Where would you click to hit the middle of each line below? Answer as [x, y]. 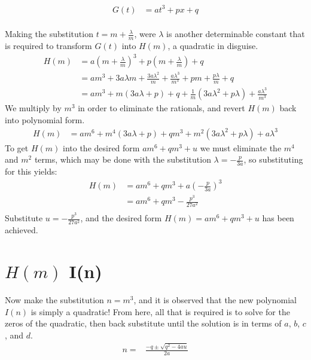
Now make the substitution [54, 300]
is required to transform [48, 45]
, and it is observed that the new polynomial [215, 300]
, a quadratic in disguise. [213, 45]
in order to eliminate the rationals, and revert [161, 108]
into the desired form [101, 147]
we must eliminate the [241, 147]
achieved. [22, 230]
